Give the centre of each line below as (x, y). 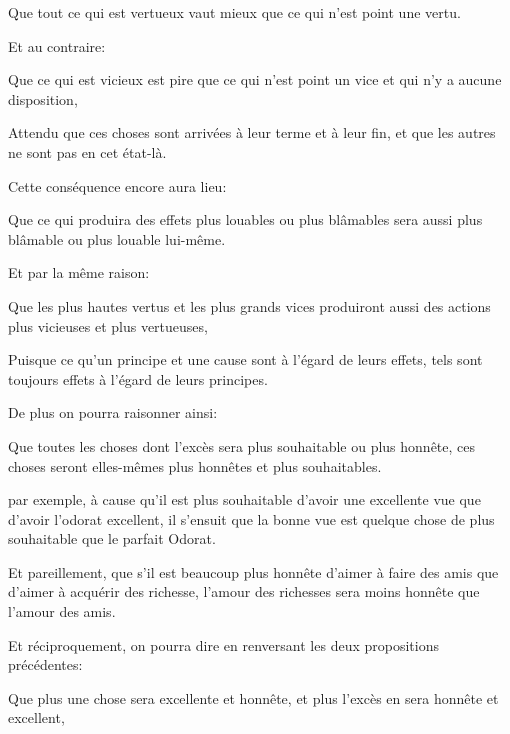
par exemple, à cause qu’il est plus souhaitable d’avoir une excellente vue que (244, 499)
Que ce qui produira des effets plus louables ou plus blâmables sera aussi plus (245, 219)
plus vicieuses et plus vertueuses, (108, 325)
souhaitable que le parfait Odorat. (112, 538)
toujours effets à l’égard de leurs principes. (138, 378)
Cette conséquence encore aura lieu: (117, 185)
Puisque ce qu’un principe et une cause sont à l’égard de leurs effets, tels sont (245, 359)
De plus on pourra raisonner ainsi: (113, 412)
